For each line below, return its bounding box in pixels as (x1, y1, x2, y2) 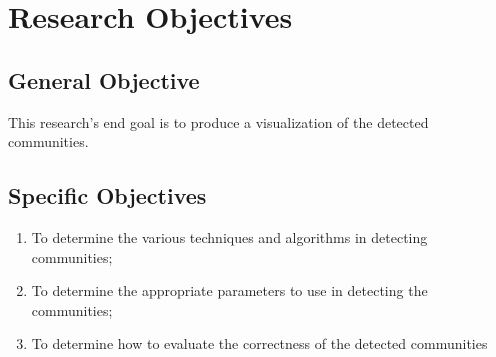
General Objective (8, 64, 200, 95)
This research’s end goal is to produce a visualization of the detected (8, 111, 429, 132)
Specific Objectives (8, 180, 207, 211)
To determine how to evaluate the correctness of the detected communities (31, 333, 488, 354)
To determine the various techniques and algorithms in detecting (31, 226, 428, 247)
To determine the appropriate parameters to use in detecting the (31, 280, 428, 301)
